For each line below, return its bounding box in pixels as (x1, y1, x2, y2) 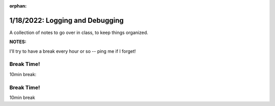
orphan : (9, 3, 27, 9)
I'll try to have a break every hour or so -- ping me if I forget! (9, 48, 136, 54)
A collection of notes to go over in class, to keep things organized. (9, 29, 149, 36)
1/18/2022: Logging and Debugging (9, 16, 124, 25)
